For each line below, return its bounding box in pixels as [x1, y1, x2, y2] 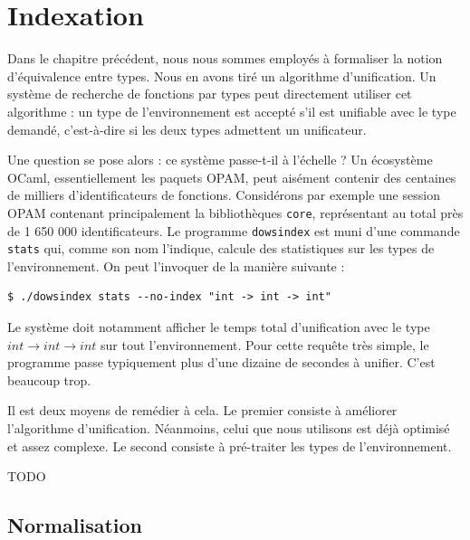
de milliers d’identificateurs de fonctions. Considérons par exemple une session [7, 185, 440, 204]
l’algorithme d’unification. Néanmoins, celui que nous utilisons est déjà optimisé [7, 419, 450, 437]
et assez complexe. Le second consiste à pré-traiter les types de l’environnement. [7, 436, 452, 455]
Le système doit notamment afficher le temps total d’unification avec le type [7, 317, 430, 336]
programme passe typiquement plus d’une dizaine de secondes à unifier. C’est [7, 353, 436, 372]
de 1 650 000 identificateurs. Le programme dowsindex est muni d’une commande [7, 221, 460, 240]
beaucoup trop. [7, 370, 91, 389]
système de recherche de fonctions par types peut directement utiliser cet [7, 84, 412, 103]
